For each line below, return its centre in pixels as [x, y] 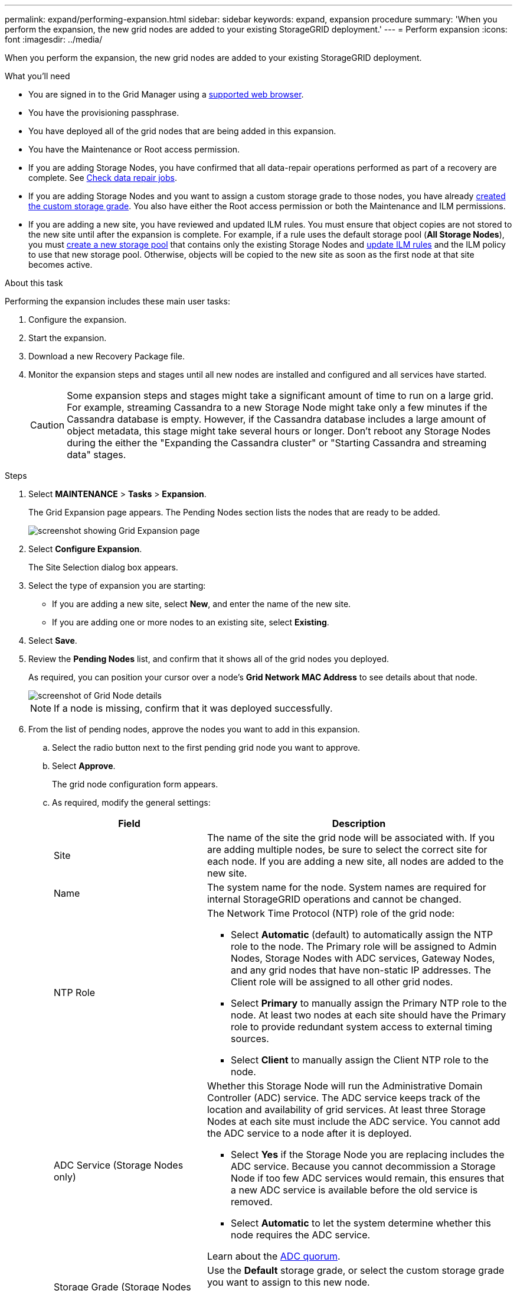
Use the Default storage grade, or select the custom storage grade [356, 1270]
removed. [251, 1202]
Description [359, 823]
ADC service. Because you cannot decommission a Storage [363, 1166]
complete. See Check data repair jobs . [103, 178]
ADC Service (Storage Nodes [119, 1165]
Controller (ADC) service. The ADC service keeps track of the [343, 1098]
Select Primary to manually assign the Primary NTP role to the [369, 1003]
